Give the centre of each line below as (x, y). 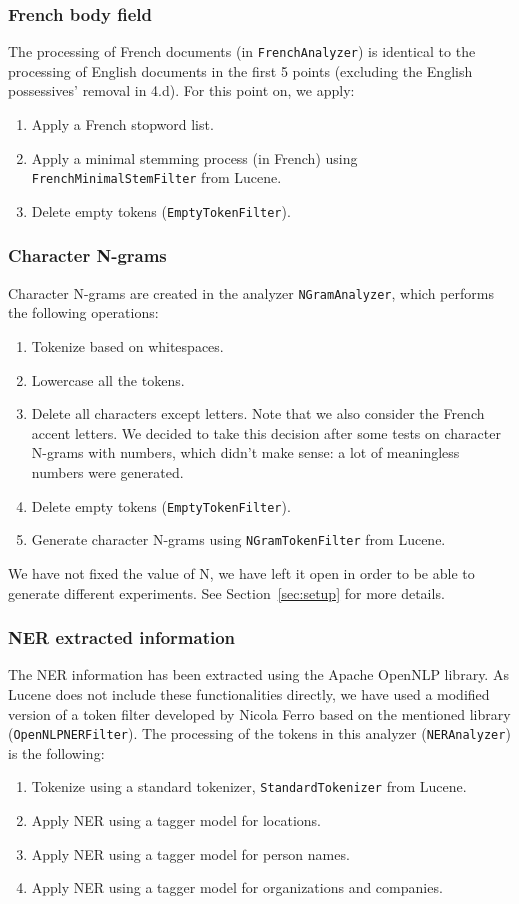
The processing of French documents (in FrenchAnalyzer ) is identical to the (242, 51)
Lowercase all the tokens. (108, 379)
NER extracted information (122, 637)
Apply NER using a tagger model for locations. (176, 820)
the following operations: (83, 312)
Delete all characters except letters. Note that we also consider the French (258, 413)
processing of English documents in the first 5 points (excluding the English (240, 70)
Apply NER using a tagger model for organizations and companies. (237, 887)
